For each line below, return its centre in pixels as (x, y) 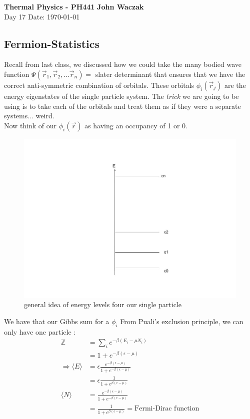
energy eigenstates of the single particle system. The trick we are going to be (121, 96)
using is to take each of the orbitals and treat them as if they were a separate (122, 106)
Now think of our (30, 125)
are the (235, 85)
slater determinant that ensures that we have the (170, 74)
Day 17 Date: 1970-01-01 (42, 16)
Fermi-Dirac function (167, 409)
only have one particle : (40, 331)
